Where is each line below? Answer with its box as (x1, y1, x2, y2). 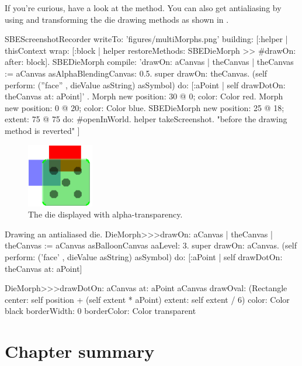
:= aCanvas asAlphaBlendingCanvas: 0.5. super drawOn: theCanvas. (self (5, 67, 268, 79)
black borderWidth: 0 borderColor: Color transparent (5, 305, 196, 317)
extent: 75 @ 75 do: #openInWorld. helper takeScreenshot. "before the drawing (5, 113, 287, 125)
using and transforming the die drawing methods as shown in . (5, 13, 229, 25)
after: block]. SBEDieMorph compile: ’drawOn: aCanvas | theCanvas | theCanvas (5, 56, 294, 68)
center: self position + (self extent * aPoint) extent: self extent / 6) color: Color (5, 293, 290, 305)
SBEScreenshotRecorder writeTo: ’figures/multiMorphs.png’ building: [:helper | (5, 33, 288, 45)
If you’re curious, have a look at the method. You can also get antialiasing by (5, 2, 282, 13)
